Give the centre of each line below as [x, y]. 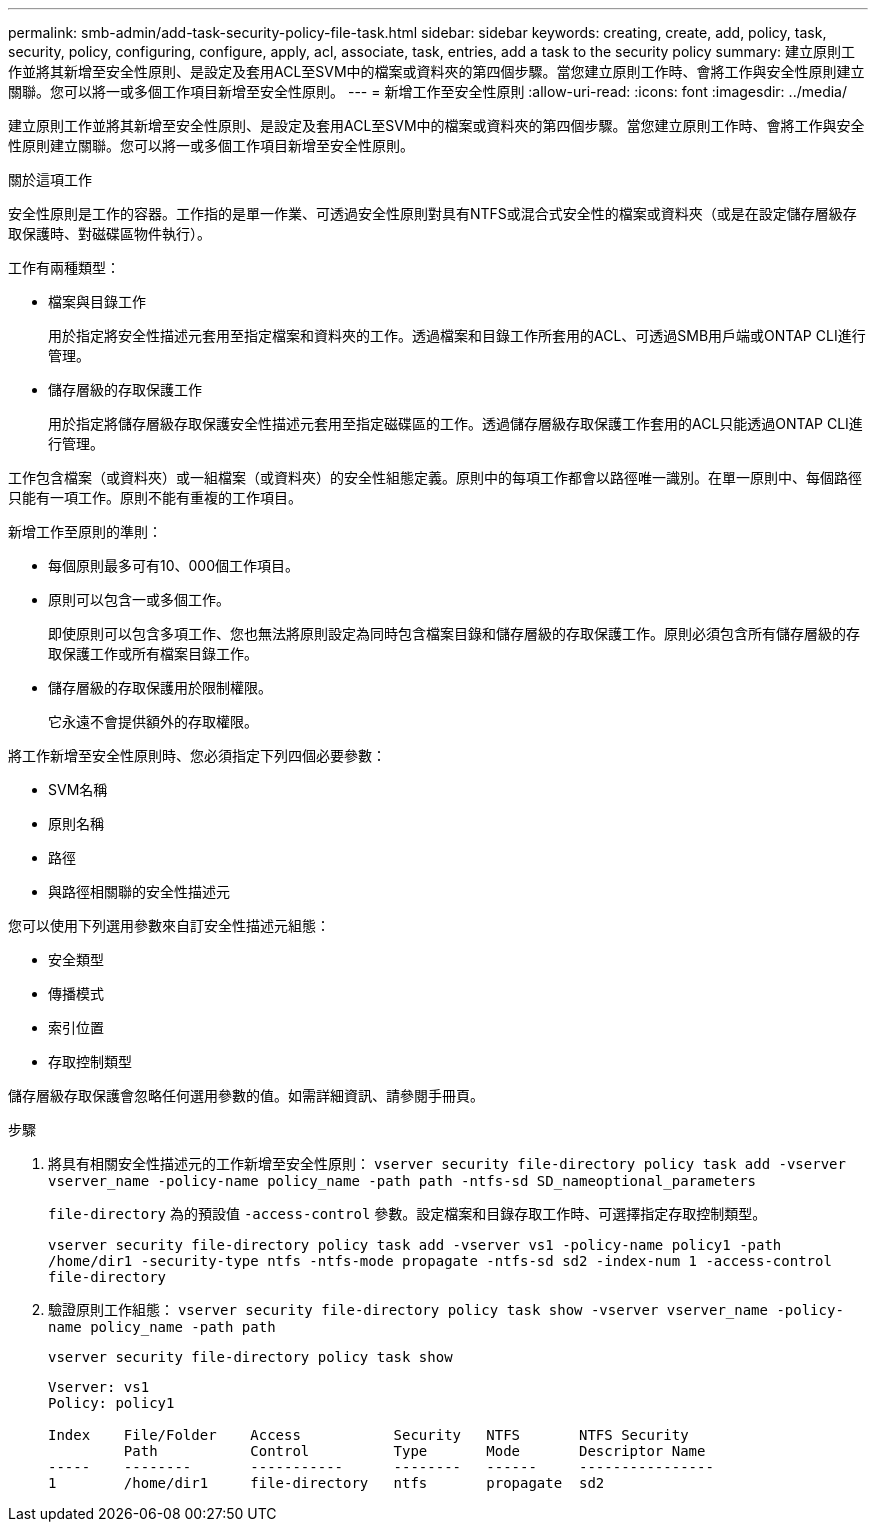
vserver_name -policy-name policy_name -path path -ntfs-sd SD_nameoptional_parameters [402, 1181]
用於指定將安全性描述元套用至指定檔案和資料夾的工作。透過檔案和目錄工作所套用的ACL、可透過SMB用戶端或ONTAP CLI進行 [457, 335]
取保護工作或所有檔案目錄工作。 [153, 653]
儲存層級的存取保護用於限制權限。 [160, 687]
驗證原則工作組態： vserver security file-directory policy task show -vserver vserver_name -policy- [446, 1309]
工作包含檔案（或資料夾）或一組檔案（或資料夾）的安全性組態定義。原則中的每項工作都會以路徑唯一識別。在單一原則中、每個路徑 [435, 477]
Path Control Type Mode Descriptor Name [414, 1451]
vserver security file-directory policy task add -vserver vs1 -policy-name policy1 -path [415, 1245]
